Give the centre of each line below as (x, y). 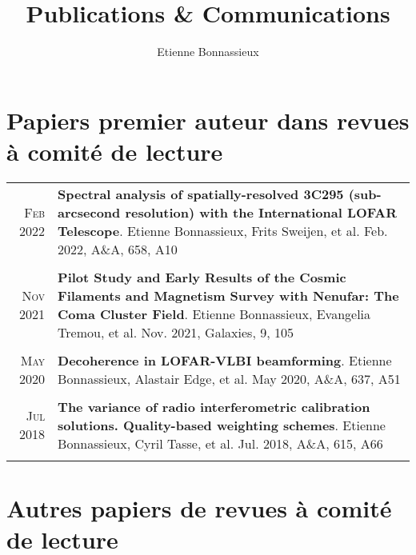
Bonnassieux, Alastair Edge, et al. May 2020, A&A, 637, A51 (229, 378)
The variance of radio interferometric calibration (214, 406)
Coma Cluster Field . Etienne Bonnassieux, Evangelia (214, 313)
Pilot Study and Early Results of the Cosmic (202, 277)
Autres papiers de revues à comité (199, 508)
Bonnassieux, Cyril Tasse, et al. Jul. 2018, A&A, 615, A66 (220, 443)
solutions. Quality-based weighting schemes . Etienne (222, 425)
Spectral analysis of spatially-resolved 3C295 (201, 194)
